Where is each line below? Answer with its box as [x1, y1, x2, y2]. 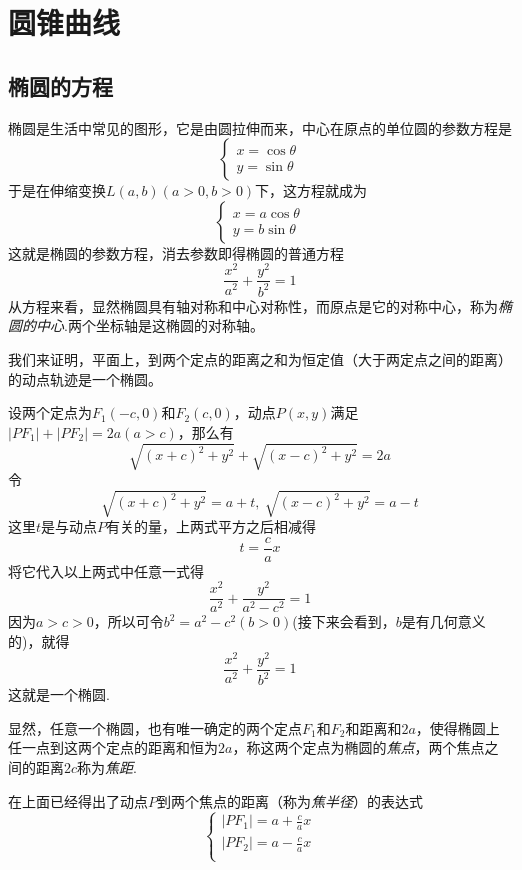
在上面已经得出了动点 [8, 790, 148, 811]
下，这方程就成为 [255, 180, 368, 201]
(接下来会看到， [292, 611, 396, 632]
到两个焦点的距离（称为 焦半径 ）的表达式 [157, 790, 423, 811]
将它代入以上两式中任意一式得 [8, 560, 204, 581]
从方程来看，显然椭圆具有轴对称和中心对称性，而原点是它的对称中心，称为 [8, 295, 498, 316]
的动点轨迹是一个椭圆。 [8, 368, 162, 389]
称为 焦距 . [77, 756, 137, 777]
